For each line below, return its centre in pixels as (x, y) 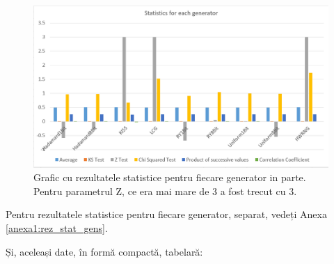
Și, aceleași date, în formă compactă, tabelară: (104, 251)
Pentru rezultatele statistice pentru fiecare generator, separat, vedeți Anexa (166, 214)
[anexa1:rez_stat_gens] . (57, 228)
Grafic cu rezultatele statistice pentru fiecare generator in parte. (170, 177)
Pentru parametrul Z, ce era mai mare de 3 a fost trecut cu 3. (165, 191)
